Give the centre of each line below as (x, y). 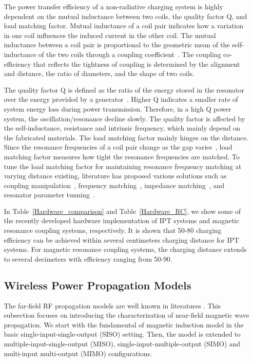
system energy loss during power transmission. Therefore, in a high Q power (118, 108)
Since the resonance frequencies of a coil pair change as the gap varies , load (118, 147)
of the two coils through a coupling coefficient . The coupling (130, 54)
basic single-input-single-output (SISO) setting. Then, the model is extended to (122, 334)
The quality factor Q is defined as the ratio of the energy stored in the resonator (124, 89)
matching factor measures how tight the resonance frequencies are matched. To (122, 156)
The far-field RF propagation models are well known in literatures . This (112, 305)
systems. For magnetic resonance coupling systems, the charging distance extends (125, 249)
